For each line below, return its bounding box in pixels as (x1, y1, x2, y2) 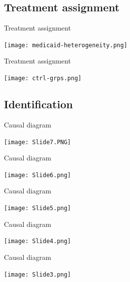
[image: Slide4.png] (4, 238, 71, 245)
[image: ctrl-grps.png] (4, 75, 82, 82)
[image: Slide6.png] (4, 171, 71, 179)
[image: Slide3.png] (4, 271, 71, 278)
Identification (4, 96, 73, 112)
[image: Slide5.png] (4, 205, 71, 212)
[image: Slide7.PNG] (4, 138, 71, 146)
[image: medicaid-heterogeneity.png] (4, 41, 128, 49)
